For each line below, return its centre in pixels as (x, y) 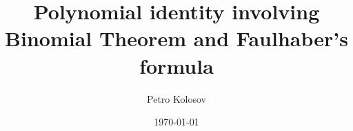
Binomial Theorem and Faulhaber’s (176, 38)
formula (176, 65)
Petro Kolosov (176, 98)
